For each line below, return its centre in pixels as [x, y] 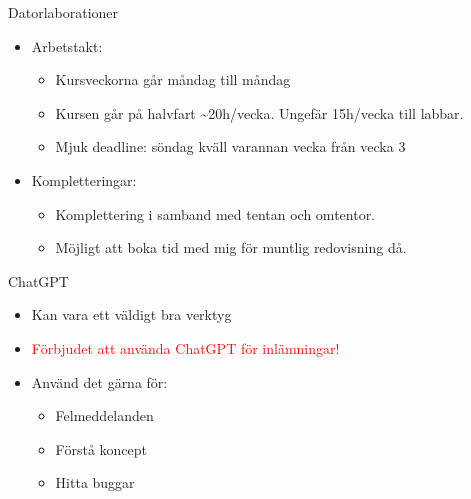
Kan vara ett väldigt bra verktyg [131, 314]
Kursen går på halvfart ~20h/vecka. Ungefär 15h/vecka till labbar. [259, 112]
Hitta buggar [95, 482]
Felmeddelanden [104, 415]
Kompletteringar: [84, 179]
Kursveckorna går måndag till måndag [173, 79]
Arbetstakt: [67, 45]
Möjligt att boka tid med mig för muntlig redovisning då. [231, 247]
